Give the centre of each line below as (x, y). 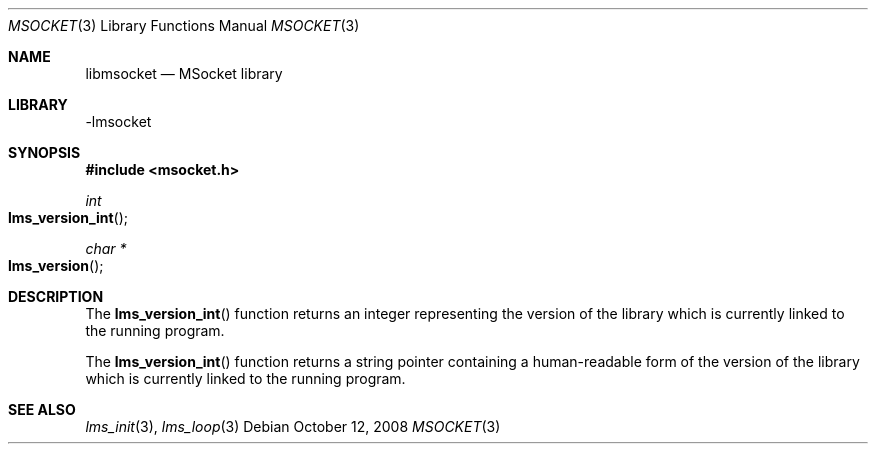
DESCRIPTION (56, 296)
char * (106, 248)
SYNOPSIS (44, 152)
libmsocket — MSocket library (184, 73)
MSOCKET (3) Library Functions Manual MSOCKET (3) (184, 25)
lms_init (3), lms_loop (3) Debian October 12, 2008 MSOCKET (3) (293, 426)
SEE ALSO (42, 409)
